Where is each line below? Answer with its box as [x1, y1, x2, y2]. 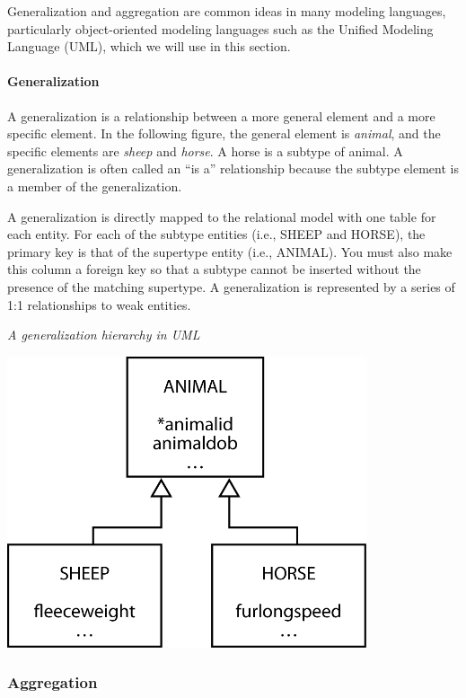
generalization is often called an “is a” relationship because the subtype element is [7, 159, 459, 178]
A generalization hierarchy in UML [7, 325, 200, 344]
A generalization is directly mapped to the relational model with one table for [7, 207, 436, 225]
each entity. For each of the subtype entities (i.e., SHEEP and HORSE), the [7, 225, 426, 243]
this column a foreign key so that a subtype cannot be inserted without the [7, 260, 421, 278]
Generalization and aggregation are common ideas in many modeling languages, [7, 2, 446, 20]
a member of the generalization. [7, 176, 182, 195]
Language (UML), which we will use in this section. [7, 37, 291, 56]
